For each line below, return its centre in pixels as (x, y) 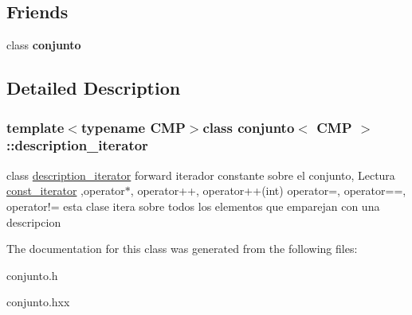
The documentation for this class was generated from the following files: (182, 249)
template (35, 127)
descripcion (34, 222)
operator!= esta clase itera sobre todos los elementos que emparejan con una (193, 206)
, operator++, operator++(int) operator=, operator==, (268, 191)
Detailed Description (94, 88)
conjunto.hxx (38, 302)
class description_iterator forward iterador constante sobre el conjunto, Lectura (201, 175)
